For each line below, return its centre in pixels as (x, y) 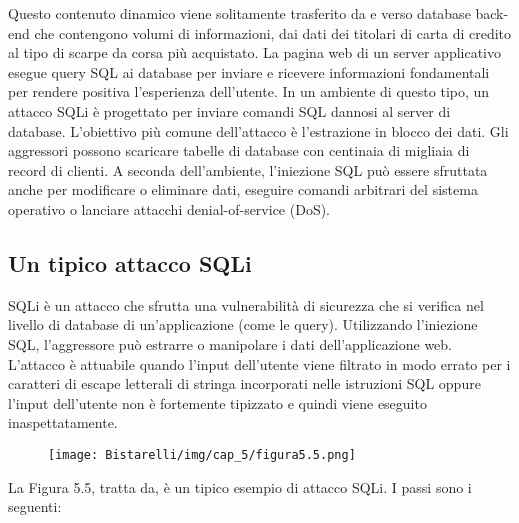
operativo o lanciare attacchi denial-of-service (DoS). (169, 208)
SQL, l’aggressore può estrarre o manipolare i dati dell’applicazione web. (230, 343)
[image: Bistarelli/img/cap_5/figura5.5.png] (202, 454)
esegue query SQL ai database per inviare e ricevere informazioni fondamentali (249, 71)
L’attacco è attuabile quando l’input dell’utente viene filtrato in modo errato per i (259, 363)
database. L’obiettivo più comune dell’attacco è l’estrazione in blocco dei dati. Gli (258, 130)
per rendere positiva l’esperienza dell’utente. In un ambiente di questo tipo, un (249, 91)
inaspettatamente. (63, 422)
